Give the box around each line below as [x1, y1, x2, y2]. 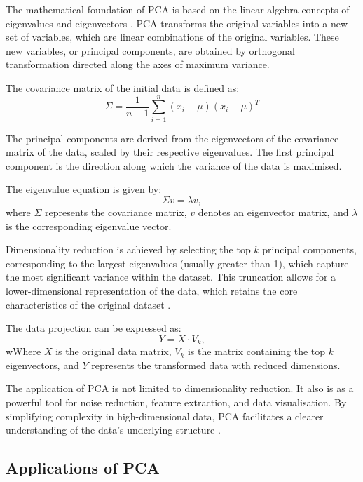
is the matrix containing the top [187, 344, 326, 359]
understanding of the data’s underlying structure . [6, 422, 221, 437]
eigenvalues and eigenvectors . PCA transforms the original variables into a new [6, 15, 348, 30]
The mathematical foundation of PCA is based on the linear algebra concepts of [6, 2, 350, 16]
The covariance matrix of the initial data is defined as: [6, 80, 240, 95]
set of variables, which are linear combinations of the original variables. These [6, 29, 339, 44]
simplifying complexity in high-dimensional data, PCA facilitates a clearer [6, 408, 324, 423]
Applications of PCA [6, 457, 160, 478]
